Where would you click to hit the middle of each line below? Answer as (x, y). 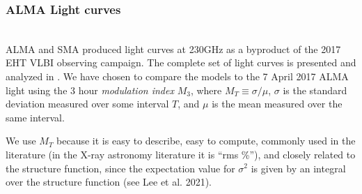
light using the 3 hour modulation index (90, 90)
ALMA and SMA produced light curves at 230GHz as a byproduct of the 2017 (173, 48)
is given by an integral (298, 168)
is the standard (315, 90)
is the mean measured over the (277, 104)
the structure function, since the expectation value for (120, 168)
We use (21, 141)
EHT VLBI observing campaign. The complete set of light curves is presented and (181, 62)
